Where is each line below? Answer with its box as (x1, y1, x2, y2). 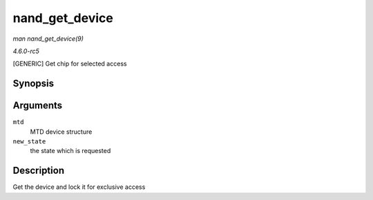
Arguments (12, 100, 63, 112)
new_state (12, 138, 46, 146)
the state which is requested (30, 147, 111, 155)
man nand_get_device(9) (12, 34, 84, 43)
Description (12, 165, 65, 177)
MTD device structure (30, 128, 93, 136)
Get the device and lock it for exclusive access (12, 183, 146, 191)
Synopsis (12, 78, 55, 90)
